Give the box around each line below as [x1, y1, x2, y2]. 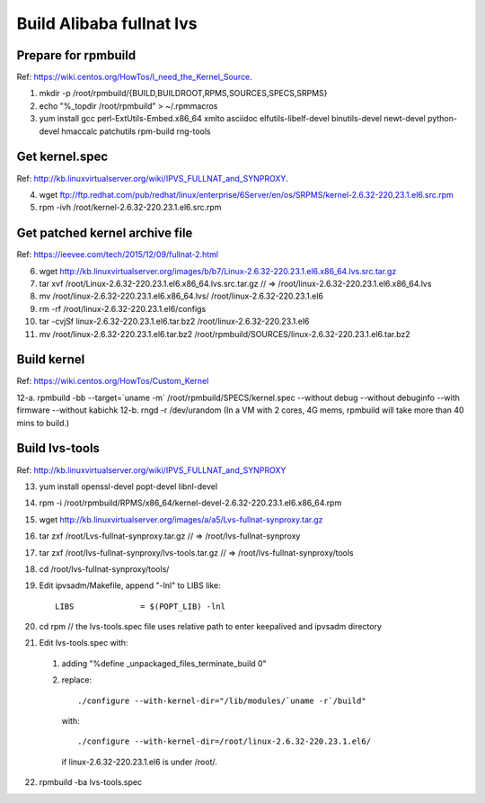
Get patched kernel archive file [16, 226, 193, 241]
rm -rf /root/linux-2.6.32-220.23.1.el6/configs [39, 303, 207, 314]
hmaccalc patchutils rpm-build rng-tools [61, 126, 211, 137]
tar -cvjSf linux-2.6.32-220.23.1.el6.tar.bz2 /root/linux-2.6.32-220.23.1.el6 [39, 316, 310, 327]
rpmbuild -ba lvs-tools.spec [39, 777, 143, 788]
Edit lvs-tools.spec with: [39, 638, 128, 648]
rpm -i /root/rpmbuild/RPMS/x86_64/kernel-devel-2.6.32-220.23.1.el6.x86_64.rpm [39, 497, 342, 508]
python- [427, 113, 458, 124]
